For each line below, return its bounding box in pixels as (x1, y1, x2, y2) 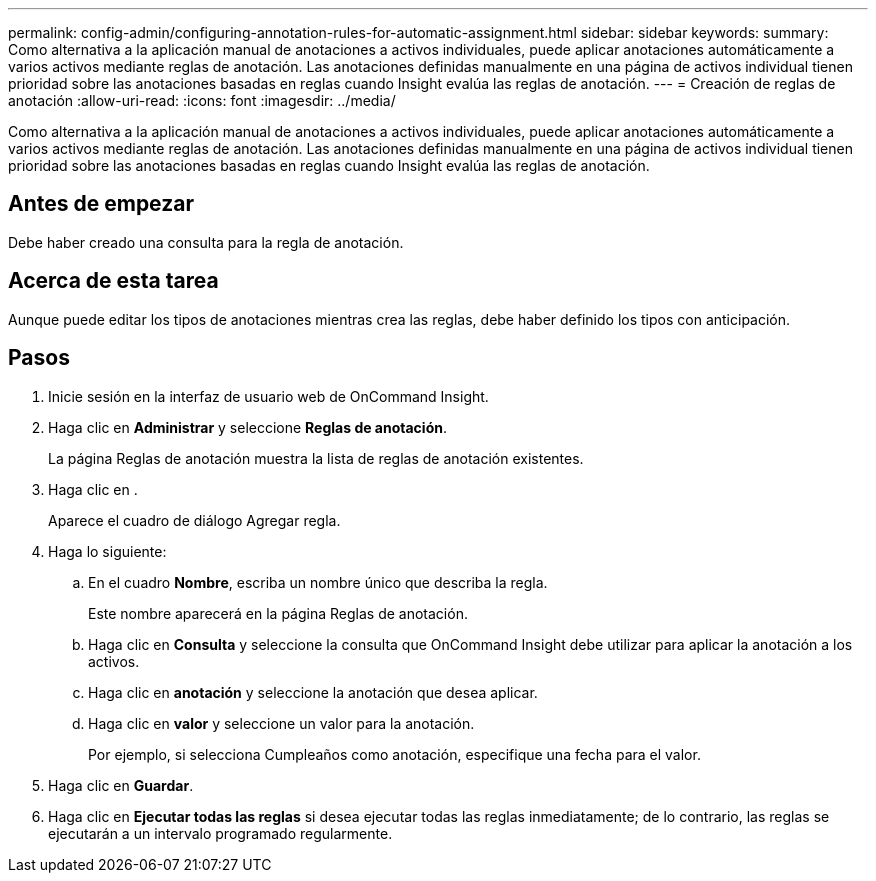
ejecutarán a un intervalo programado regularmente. (48, 824, 393, 842)
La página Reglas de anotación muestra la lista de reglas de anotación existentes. (48, 449, 584, 467)
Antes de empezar (8, 191, 194, 217)
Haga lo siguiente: (48, 542, 167, 560)
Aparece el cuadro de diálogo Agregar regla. (48, 511, 341, 529)
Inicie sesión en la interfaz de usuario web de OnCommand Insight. (48, 387, 489, 405)
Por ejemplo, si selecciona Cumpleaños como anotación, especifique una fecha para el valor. (88, 745, 701, 763)
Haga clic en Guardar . (48, 776, 194, 794)
